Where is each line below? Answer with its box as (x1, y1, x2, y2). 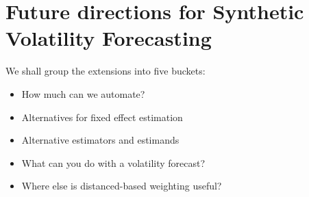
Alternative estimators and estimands (21, 133, 180, 147)
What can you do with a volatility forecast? (21, 155, 206, 170)
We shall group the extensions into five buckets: (5, 64, 206, 78)
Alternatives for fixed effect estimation (21, 109, 183, 124)
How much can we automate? (21, 86, 145, 101)
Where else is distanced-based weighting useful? (21, 179, 222, 193)
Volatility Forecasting (5, 24, 212, 52)
